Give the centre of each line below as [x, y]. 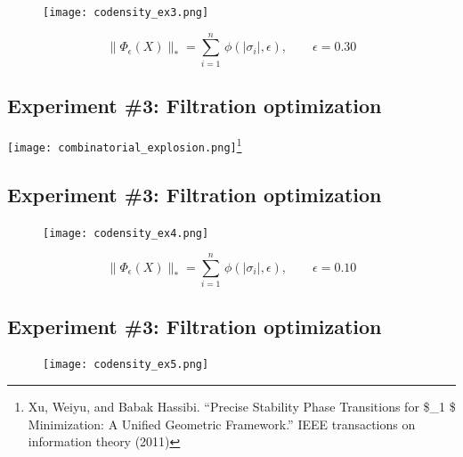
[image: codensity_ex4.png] [126, 233]
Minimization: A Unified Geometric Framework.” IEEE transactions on [222, 424]
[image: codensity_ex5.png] [126, 365]
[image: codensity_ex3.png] [126, 12]
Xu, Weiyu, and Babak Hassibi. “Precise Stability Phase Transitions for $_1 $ [242, 407]
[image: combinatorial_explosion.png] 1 [125, 144]
